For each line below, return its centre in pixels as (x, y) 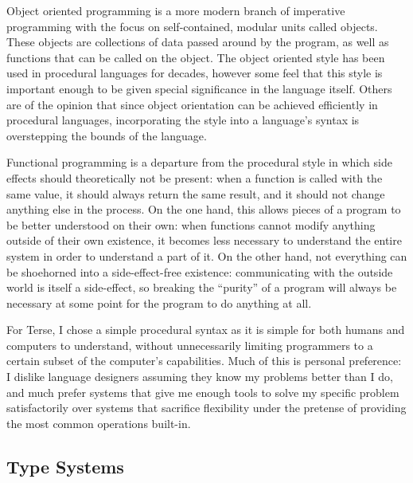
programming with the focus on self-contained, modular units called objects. (192, 26)
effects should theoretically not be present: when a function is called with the (195, 177)
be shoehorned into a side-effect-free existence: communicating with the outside (200, 271)
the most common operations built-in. (99, 423)
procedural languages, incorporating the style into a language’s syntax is (183, 120)
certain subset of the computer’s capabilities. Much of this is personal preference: (204, 361)
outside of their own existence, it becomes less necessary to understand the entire (204, 240)
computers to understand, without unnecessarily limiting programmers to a (190, 345)
